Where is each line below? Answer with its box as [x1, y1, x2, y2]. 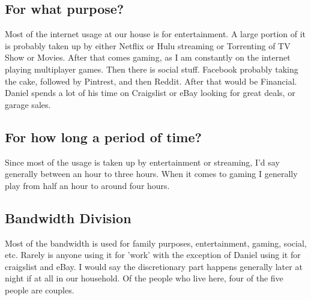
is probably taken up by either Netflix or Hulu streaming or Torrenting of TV [5, 39, 291, 52]
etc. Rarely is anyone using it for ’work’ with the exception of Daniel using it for [5, 248, 301, 261]
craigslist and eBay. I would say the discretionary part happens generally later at [5, 260, 303, 272]
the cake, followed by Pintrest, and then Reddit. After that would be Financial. [5, 74, 297, 87]
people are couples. [5, 283, 74, 296]
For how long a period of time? [5, 127, 202, 146]
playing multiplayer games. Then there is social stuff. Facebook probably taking [5, 62, 298, 75]
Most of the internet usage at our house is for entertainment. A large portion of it [5, 28, 306, 40]
